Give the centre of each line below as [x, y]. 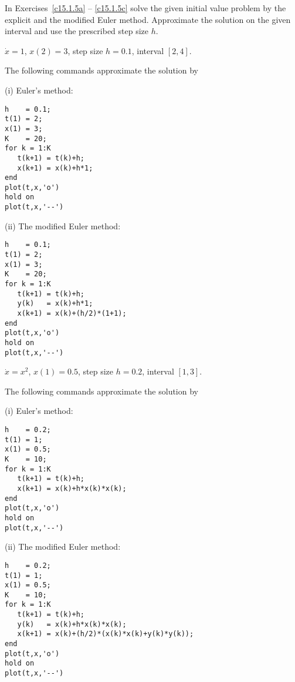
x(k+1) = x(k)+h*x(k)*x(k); [72, 488]
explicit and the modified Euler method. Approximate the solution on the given [148, 19]
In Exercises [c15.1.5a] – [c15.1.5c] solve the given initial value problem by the [145, 8]
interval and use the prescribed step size [77, 31]
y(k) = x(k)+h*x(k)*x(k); [72, 624]
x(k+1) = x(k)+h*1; [55, 168]
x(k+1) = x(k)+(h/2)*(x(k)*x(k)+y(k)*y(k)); [106, 634]
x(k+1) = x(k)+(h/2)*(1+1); [72, 313]
